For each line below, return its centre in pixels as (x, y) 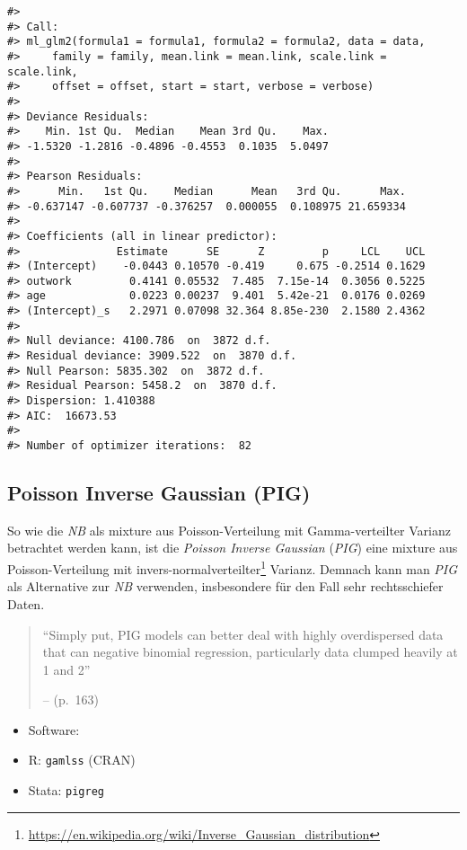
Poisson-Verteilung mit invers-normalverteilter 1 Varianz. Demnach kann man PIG (233, 567)
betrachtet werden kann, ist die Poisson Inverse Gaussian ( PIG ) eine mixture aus (233, 548)
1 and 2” (66, 669)
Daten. (26, 603)
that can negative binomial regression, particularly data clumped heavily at (250, 652)
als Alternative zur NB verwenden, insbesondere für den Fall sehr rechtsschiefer (225, 586)
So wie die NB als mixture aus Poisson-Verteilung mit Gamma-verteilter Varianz (229, 530)
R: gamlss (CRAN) (82, 760)
